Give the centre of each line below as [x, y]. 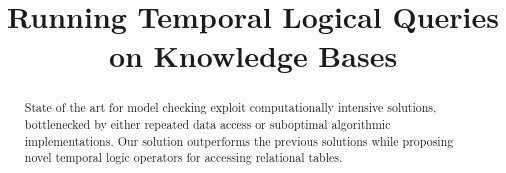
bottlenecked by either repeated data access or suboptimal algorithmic [207, 124]
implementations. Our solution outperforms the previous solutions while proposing [239, 140]
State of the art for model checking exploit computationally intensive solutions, [230, 107]
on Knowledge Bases [253, 55]
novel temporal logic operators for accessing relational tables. [183, 157]
